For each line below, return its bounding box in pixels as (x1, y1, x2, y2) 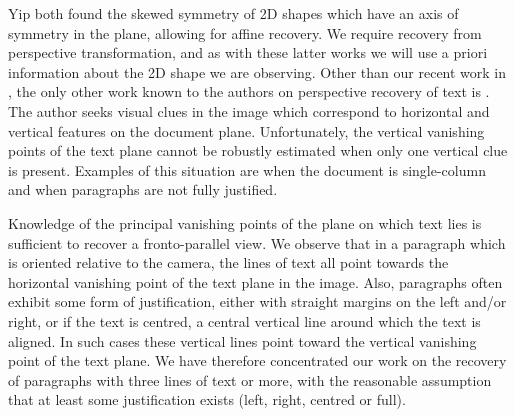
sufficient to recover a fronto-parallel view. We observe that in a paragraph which (8, 232, 506, 253)
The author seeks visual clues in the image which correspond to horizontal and (8, 100, 490, 121)
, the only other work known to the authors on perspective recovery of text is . (8, 81, 490, 102)
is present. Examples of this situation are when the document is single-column (8, 159, 486, 180)
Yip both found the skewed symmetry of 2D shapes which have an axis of (8, 3, 459, 23)
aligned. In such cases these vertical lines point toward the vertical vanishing (8, 330, 477, 351)
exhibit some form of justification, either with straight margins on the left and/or (8, 291, 507, 312)
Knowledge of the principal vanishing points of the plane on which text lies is (8, 212, 482, 233)
